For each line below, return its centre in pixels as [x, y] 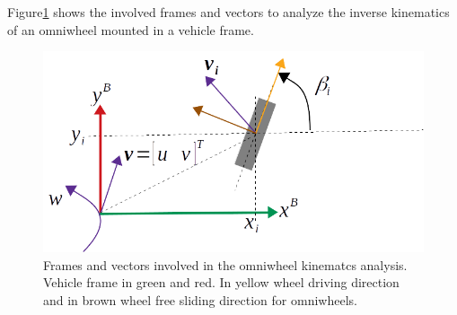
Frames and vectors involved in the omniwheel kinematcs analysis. [225, 264]
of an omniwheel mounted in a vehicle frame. [131, 29]
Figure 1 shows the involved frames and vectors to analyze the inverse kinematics [228, 12]
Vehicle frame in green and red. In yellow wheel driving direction [221, 282]
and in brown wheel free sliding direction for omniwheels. [200, 299]
